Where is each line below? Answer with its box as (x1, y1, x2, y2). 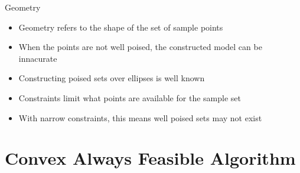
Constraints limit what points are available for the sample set (18, 91, 241, 104)
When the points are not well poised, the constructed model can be (18, 41, 262, 53)
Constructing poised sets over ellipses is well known (18, 72, 205, 84)
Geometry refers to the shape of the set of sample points (18, 21, 223, 33)
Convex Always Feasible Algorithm (5, 146, 296, 170)
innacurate (18, 52, 57, 64)
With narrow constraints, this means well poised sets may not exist (18, 111, 262, 124)
